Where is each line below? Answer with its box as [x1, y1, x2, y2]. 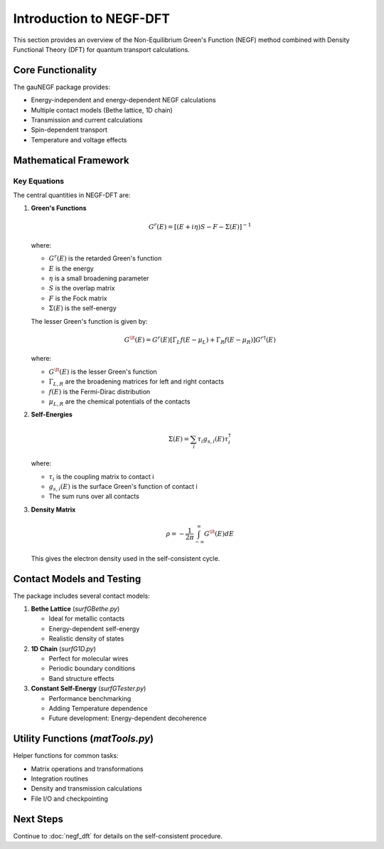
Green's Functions [31, 204, 87, 213]
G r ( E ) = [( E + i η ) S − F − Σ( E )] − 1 [148, 221, 252, 231]
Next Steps [13, 813, 63, 825]
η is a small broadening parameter [48, 274, 149, 283]
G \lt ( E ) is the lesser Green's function [48, 367, 158, 376]
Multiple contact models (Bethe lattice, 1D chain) [31, 105, 174, 114]
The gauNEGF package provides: [13, 83, 110, 91]
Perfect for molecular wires [48, 654, 129, 663]
